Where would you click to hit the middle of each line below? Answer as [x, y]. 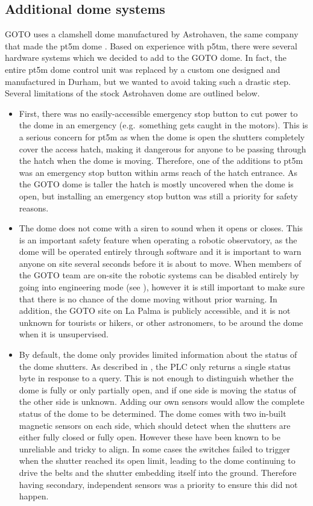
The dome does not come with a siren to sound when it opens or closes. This [161, 228]
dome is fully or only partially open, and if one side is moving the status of [157, 389]
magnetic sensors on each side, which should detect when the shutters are [155, 425]
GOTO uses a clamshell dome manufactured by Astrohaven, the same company [152, 34]
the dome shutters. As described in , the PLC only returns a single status [155, 366]
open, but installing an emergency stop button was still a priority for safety [158, 195]
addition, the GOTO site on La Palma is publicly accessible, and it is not [155, 311]
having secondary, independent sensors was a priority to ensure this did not [158, 484]
